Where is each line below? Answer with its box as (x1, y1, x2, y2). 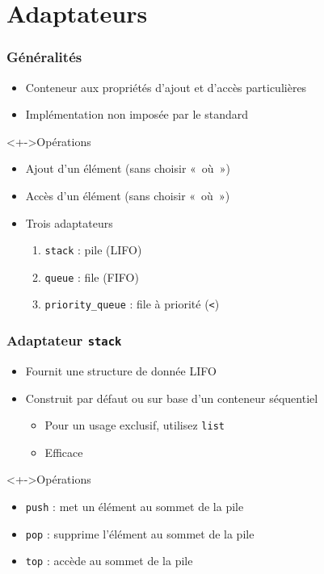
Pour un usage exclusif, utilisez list (44, 417, 225, 434)
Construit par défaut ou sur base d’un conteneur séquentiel (25, 389, 318, 406)
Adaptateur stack (6, 330, 122, 350)
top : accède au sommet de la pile (25, 552, 193, 569)
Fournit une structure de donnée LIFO (25, 362, 217, 379)
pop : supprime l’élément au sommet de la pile (25, 525, 255, 542)
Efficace (44, 443, 83, 460)
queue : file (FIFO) (44, 268, 139, 285)
